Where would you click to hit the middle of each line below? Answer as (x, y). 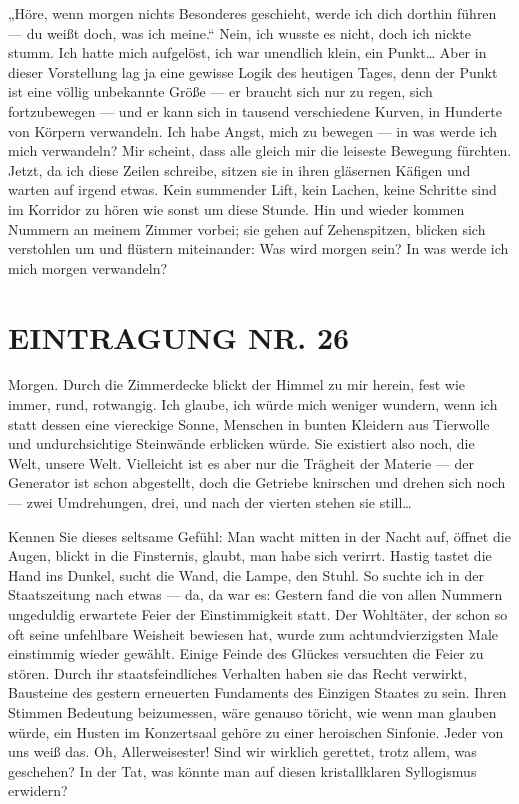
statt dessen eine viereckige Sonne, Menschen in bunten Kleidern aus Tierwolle (249, 423)
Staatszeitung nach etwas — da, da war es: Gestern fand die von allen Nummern (255, 594)
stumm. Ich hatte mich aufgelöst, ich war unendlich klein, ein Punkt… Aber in (247, 52)
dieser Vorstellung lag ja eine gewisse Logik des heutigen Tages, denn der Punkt (253, 71)
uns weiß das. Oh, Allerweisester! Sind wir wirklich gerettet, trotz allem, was (242, 751)
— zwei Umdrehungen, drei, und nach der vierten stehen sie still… (210, 502)
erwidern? (38, 790)
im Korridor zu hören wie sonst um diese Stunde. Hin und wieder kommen (236, 208)
